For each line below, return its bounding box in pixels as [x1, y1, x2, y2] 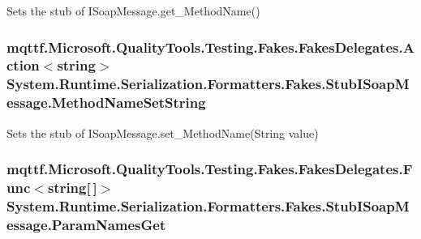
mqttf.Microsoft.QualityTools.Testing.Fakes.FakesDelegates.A [6, 36, 415, 57]
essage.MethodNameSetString [6, 92, 206, 113]
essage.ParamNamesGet [6, 214, 166, 234]
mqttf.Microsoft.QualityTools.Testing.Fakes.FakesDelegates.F [6, 159, 413, 179]
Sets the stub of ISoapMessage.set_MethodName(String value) [6, 124, 319, 141]
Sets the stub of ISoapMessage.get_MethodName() [6, 2, 260, 19]
